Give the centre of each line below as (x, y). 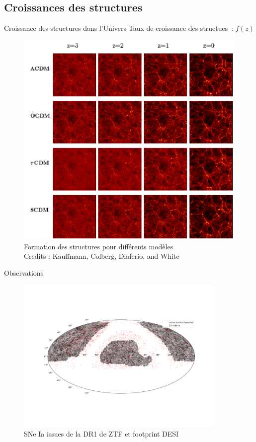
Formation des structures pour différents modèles (99, 246)
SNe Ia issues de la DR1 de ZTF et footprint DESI (101, 434)
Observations (24, 272)
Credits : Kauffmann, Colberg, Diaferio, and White (102, 256)
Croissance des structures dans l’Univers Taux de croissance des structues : (119, 28)
